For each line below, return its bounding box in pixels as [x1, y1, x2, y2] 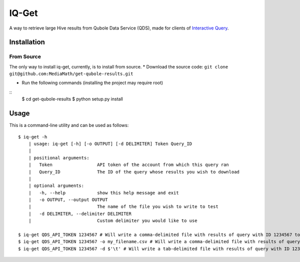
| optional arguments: [28, 183, 84, 188]
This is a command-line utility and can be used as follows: [9, 122, 129, 128]
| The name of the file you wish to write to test [28, 204, 218, 209]
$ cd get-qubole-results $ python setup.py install [21, 96, 123, 102]
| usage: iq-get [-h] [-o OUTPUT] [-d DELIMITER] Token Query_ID [28, 140, 192, 146]
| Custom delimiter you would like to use [28, 218, 197, 223]
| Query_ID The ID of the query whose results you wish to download [28, 169, 240, 174]
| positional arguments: [28, 155, 89, 160]
